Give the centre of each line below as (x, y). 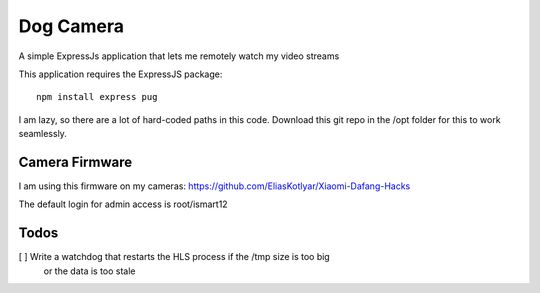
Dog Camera (71, 26)
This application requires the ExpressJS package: (120, 74)
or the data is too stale (89, 271)
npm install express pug (97, 97)
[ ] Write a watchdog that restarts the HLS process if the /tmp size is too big (174, 257)
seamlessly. (42, 134)
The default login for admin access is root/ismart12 (123, 204)
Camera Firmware (75, 161)
